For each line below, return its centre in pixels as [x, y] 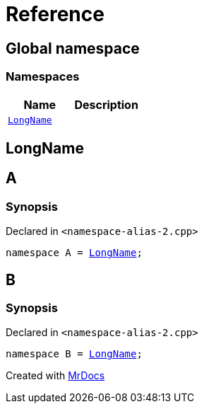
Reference [55, 14]
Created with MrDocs [55, 376]
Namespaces [43, 77]
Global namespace [73, 48]
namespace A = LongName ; [74, 253]
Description [106, 104]
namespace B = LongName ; [74, 354]
